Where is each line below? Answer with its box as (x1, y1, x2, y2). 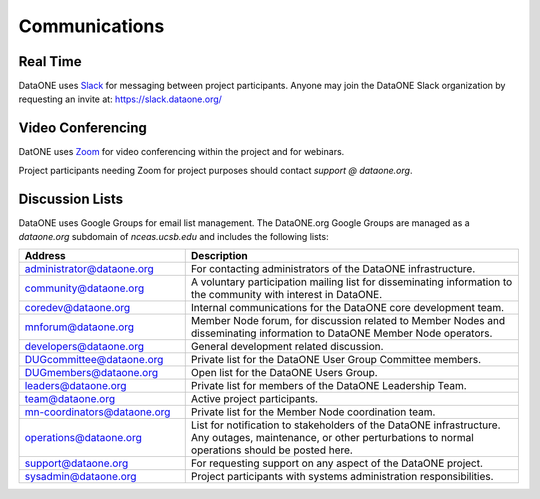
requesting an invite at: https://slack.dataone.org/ (18, 93, 222, 105)
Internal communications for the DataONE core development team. (190, 301, 505, 315)
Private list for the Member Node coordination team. (190, 405, 436, 419)
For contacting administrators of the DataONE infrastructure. (190, 262, 476, 276)
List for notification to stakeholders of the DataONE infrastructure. (190, 418, 501, 432)
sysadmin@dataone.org (24, 470, 137, 484)
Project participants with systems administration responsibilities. (190, 470, 494, 484)
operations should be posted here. (190, 443, 354, 457)
